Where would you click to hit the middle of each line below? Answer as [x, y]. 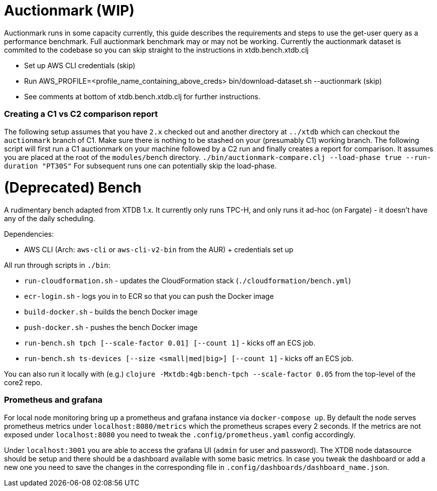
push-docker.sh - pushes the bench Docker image [111, 327]
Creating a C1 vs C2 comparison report [81, 114]
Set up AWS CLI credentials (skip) [80, 65]
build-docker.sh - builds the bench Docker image [111, 312]
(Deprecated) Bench [73, 188]
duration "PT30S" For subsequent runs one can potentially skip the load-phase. [140, 166]
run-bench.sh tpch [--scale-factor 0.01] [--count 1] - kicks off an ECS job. [170, 343]
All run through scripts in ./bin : [57, 265]
